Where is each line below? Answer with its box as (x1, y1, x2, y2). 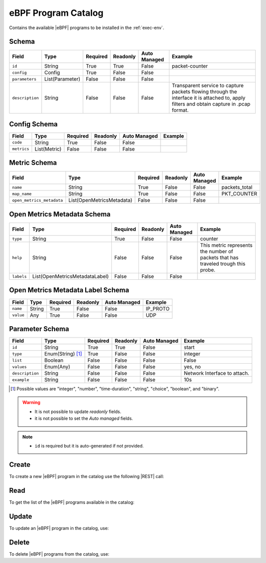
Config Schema (9, 120, 58, 128)
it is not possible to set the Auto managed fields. (34, 415, 133, 421)
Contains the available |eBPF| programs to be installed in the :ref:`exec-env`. (9, 25, 165, 31)
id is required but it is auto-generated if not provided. (34, 443, 144, 449)
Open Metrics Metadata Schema (9, 210, 111, 218)
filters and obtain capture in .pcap (171, 101, 251, 108)
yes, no (184, 363, 201, 370)
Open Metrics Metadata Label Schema (9, 286, 130, 295)
